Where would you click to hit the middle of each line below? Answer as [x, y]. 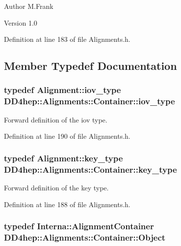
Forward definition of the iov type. [56, 119]
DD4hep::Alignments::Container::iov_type [90, 101]
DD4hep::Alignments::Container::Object [85, 237]
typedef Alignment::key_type [64, 158]
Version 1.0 [21, 22]
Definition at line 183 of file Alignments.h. [67, 39]
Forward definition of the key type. [56, 188]
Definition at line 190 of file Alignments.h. [67, 136]
